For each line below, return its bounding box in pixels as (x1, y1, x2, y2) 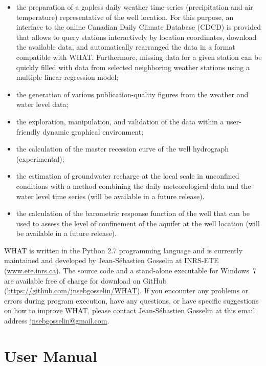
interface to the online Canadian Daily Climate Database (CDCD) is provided (16, 21, 261, 32)
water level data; (16, 99, 69, 110)
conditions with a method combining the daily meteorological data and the (16, 180, 251, 191)
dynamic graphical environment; (42, 126, 144, 137)
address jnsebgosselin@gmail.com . (4, 315, 109, 326)
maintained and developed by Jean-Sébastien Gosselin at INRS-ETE (4, 255, 219, 266)
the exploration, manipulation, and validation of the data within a (16, 116, 224, 126)
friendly (16, 126, 40, 137)
